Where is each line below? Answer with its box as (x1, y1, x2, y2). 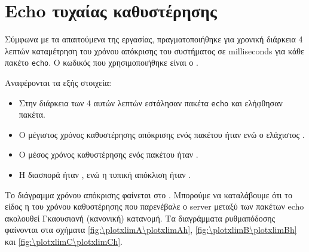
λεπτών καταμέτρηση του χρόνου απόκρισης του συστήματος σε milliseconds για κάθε (5, 44, 304, 57)
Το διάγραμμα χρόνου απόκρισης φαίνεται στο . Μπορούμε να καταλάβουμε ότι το (5, 188, 292, 201)
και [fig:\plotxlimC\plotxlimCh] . (5, 235, 123, 247)
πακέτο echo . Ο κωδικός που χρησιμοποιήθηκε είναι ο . (5, 56, 198, 69)
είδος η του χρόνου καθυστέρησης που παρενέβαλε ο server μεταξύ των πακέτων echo (5, 200, 304, 213)
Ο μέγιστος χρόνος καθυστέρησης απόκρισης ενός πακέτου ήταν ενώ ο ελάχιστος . (19, 128, 305, 140)
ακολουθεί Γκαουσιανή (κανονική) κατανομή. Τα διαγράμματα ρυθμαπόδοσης (5, 211, 276, 224)
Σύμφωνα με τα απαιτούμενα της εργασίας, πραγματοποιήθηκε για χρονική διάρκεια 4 (5, 33, 303, 45)
